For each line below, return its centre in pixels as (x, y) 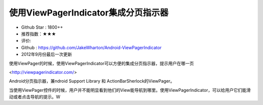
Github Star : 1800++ (42, 27)
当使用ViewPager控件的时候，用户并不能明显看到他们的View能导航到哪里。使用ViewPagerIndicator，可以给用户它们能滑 (130, 90)
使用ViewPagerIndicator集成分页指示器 (89, 13)
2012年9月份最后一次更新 (47, 54)
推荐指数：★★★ (38, 34)
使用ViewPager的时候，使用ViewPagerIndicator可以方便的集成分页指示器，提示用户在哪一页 (102, 63)
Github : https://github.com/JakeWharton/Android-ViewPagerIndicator (91, 47)
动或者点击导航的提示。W (35, 97)
